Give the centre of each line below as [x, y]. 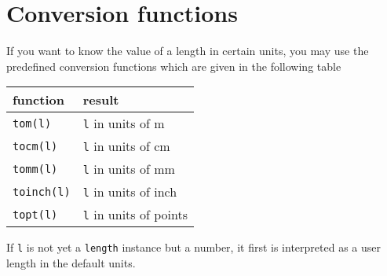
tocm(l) [35, 146]
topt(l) [35, 214]
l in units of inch [130, 192]
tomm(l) [35, 169]
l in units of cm [126, 146]
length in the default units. [71, 262]
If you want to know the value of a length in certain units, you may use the [188, 51]
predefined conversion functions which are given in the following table [174, 66]
